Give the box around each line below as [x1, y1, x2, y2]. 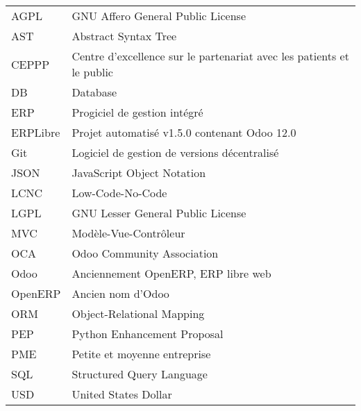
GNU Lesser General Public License [72, 205, 246, 221]
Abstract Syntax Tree [72, 28, 177, 44]
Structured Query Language [72, 366, 208, 383]
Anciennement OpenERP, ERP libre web [72, 265, 271, 282]
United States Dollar [72, 386, 172, 403]
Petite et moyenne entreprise [72, 346, 211, 362]
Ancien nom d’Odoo [72, 285, 169, 302]
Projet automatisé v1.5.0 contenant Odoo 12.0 [72, 124, 296, 141]
